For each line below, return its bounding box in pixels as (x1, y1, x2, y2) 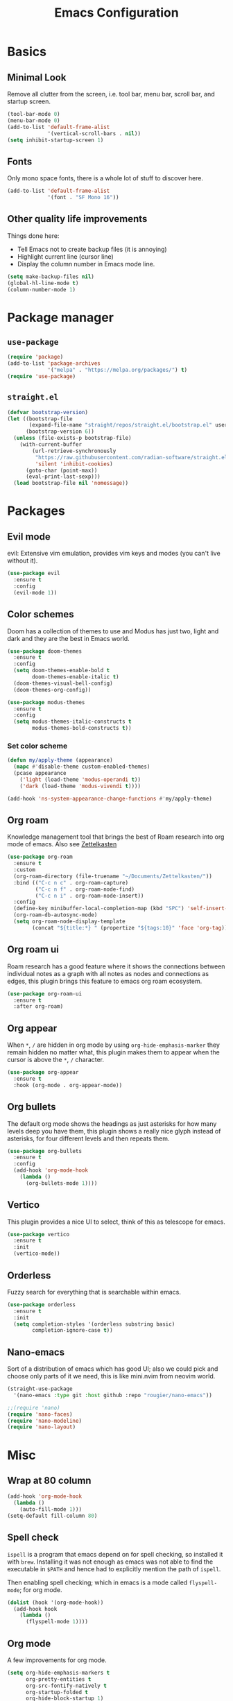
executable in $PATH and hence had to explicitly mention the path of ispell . (7, 1564, 221, 1573)
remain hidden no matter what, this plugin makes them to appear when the (7, 1048, 220, 1057)
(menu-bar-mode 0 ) (7, 117, 60, 124)
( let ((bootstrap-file (7, 415, 73, 422)
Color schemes (7, 608, 74, 620)
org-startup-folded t (25, 1689, 89, 1695)
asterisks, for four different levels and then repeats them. (7, 1134, 170, 1143)
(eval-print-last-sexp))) (25, 473, 101, 480)
